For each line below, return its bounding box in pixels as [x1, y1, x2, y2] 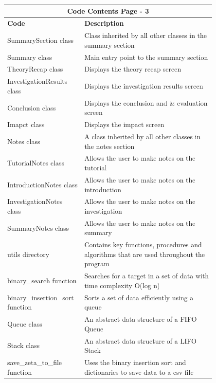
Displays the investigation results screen [84, 81, 203, 91]
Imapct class [7, 119, 45, 129]
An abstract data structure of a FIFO [84, 314, 197, 324]
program [84, 258, 109, 269]
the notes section [84, 141, 135, 151]
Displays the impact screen [84, 119, 164, 129]
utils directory [7, 249, 50, 259]
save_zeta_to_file [7, 357, 62, 367]
